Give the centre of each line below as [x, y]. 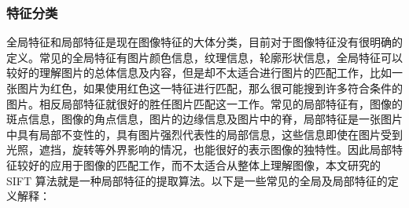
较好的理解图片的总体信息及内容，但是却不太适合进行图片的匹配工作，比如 [199, 73]
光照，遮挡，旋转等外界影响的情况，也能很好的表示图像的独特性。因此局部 [199, 150]
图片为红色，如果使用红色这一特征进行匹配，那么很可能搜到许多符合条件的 [210, 88]
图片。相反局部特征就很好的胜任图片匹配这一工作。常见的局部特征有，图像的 [204, 103]
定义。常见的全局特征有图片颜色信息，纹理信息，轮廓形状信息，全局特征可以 [204, 57]
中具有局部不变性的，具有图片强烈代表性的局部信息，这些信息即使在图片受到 [204, 134]
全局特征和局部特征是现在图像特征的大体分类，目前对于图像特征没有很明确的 [204, 42]
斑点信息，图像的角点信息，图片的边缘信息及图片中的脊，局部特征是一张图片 [204, 119]
